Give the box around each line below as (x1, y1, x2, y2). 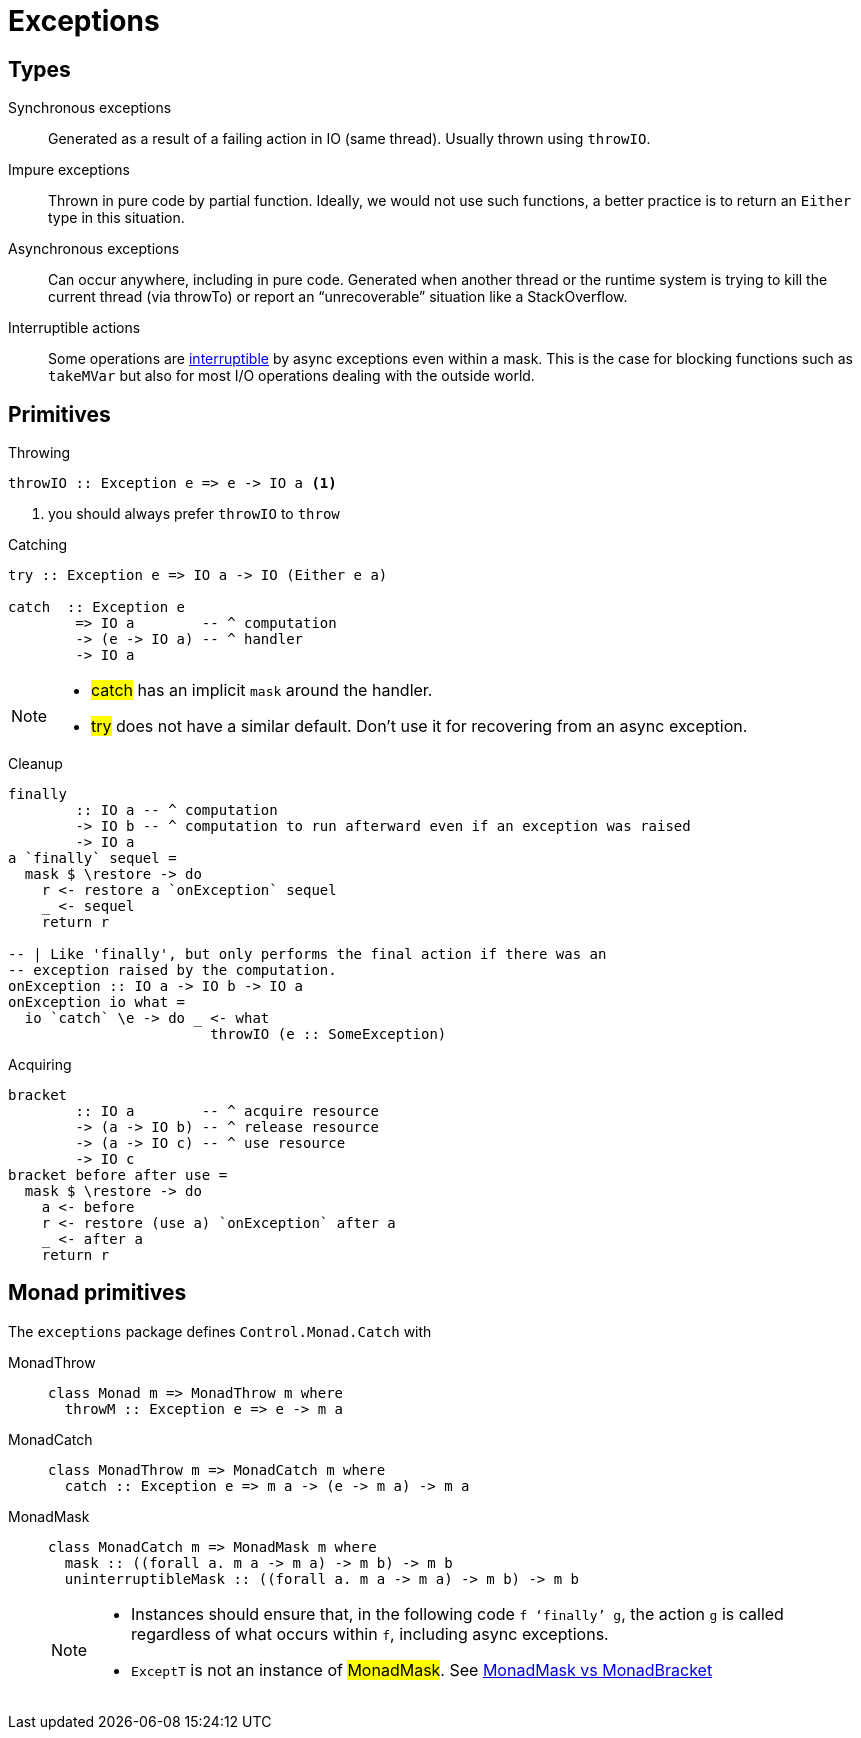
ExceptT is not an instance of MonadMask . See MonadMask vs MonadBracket (131, 1659, 713, 1680)
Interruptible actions (8, 319, 141, 337)
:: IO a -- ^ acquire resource (75, 1103, 379, 1120)
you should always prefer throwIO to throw (48, 505, 340, 523)
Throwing (8, 444, 71, 462)
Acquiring (8, 1056, 72, 1074)
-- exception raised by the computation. (8, 962, 337, 979)
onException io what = (8, 994, 186, 1011)
